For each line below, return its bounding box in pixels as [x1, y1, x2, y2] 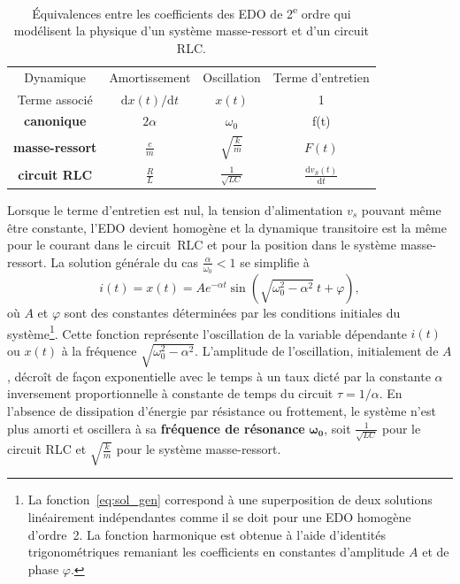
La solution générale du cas [50, 252, 199, 271]
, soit [324, 419, 351, 437]
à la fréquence [61, 341, 137, 359]
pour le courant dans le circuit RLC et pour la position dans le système [7, 235, 396, 254]
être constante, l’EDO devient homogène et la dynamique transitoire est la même [7, 218, 447, 236]
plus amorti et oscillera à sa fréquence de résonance [7, 419, 305, 437]
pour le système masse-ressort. [116, 440, 281, 458]
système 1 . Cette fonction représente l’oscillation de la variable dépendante [7, 321, 407, 342]
